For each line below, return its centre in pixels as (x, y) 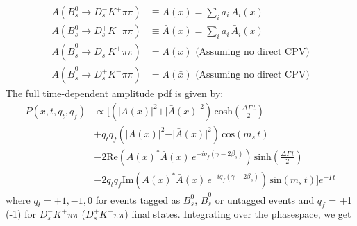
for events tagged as (138, 199)
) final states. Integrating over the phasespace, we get (238, 214)
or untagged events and (265, 199)
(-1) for (21, 214)
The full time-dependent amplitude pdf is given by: (115, 93)
